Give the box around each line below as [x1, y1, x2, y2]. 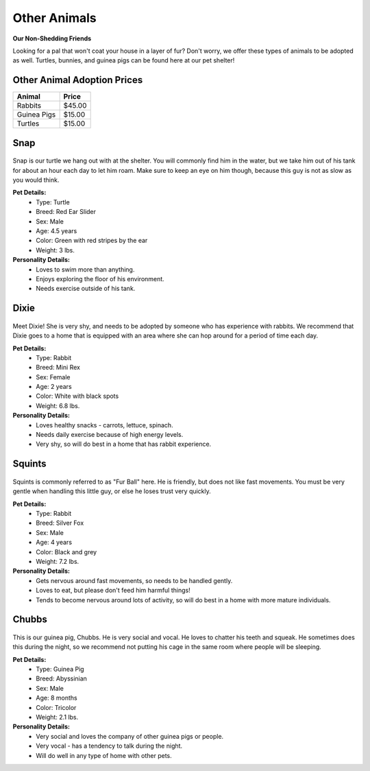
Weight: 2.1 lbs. [36, 713, 79, 722]
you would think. [12, 176, 60, 185]
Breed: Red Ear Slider [36, 208, 96, 216]
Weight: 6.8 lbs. [36, 401, 80, 410]
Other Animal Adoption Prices [12, 74, 143, 86]
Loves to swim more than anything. [36, 265, 135, 274]
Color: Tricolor [36, 703, 77, 711]
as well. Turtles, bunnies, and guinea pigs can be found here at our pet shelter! [12, 56, 235, 64]
